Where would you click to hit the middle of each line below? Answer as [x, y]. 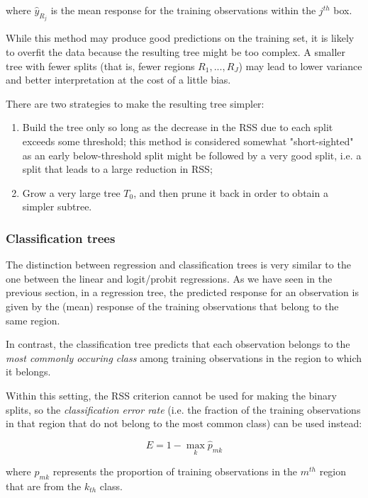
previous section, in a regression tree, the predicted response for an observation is [182, 292]
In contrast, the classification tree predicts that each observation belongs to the [178, 344]
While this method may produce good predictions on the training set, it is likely [180, 38]
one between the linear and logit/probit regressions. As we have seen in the [169, 278]
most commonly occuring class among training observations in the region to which [184, 357]
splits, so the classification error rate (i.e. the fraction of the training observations [183, 409]
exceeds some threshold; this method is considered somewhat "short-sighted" [188, 141]
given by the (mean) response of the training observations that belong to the [172, 306]
